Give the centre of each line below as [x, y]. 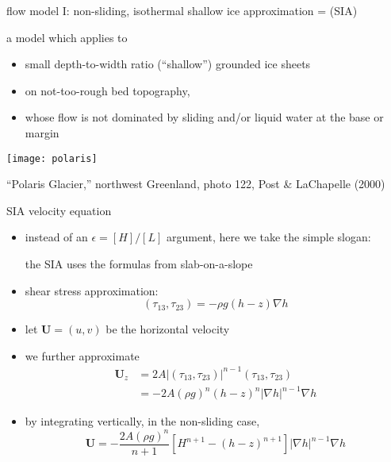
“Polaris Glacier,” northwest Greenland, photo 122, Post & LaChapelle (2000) [196, 184]
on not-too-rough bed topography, [107, 90]
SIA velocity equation [59, 210]
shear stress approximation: [92, 290]
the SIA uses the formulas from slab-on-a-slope [139, 264]
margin [42, 132]
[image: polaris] [52, 158]
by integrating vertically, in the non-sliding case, [142, 421]
